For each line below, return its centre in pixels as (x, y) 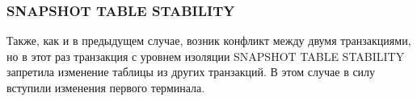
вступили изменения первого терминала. (106, 87)
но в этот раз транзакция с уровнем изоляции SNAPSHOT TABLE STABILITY (206, 56)
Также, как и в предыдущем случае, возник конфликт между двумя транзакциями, (209, 40)
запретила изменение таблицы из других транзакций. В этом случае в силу (191, 72)
